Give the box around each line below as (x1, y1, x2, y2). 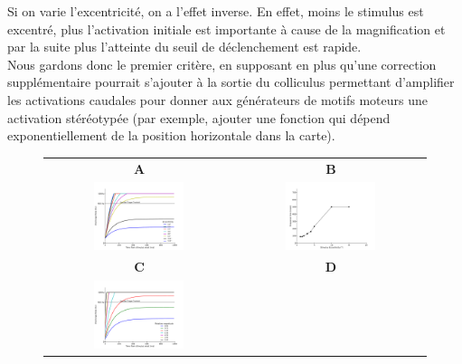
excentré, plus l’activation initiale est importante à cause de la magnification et (7, 19, 446, 38)
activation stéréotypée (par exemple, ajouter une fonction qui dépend (7, 108, 391, 127)
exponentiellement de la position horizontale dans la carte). (7, 126, 335, 145)
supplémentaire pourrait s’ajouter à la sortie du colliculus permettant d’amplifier (7, 72, 455, 91)
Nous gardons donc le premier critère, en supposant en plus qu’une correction (7, 54, 437, 73)
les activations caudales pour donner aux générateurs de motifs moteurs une (7, 90, 428, 109)
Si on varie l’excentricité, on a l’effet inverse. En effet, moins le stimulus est (7, 2, 424, 20)
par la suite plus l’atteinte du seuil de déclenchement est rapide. (7, 37, 362, 56)
